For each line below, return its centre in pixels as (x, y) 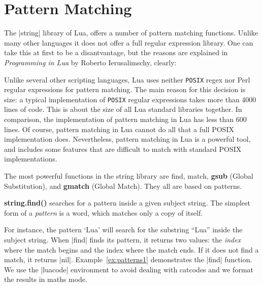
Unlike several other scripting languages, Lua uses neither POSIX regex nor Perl (127, 79)
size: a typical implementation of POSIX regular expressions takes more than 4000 (130, 99)
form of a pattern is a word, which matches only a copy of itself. (104, 212)
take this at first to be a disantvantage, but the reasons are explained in (116, 52)
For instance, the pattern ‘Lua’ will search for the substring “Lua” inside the (123, 230)
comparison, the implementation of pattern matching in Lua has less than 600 (125, 119)
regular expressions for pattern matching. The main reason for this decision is (125, 89)
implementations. (31, 159)
